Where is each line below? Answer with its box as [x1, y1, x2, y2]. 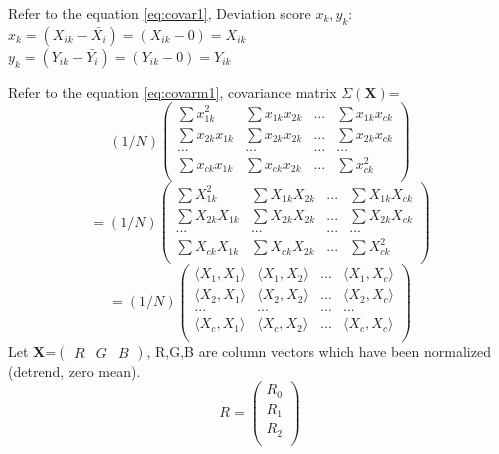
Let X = [8, 340, 57, 361]
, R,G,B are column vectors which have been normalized [146, 340, 491, 361]
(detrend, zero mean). [8, 360, 141, 381]
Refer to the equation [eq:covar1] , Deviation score [8, 3, 311, 23]
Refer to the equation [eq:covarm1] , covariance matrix [8, 81, 337, 102]
